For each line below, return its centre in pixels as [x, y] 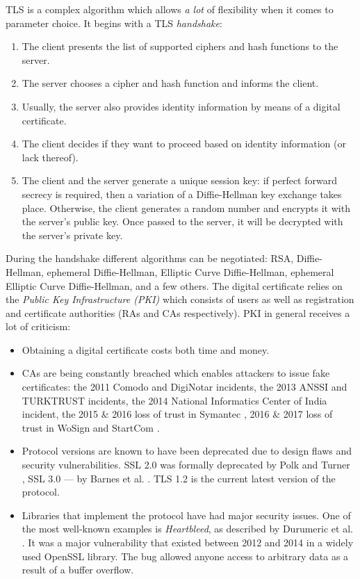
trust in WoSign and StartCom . [91, 427]
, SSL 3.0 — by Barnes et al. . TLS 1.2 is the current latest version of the [179, 478]
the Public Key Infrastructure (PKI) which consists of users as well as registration [180, 299]
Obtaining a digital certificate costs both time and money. [146, 349]
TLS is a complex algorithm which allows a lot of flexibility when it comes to [170, 9]
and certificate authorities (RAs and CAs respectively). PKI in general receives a [178, 312]
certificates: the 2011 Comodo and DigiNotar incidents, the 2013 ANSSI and [185, 387]
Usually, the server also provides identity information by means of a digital [181, 106]
